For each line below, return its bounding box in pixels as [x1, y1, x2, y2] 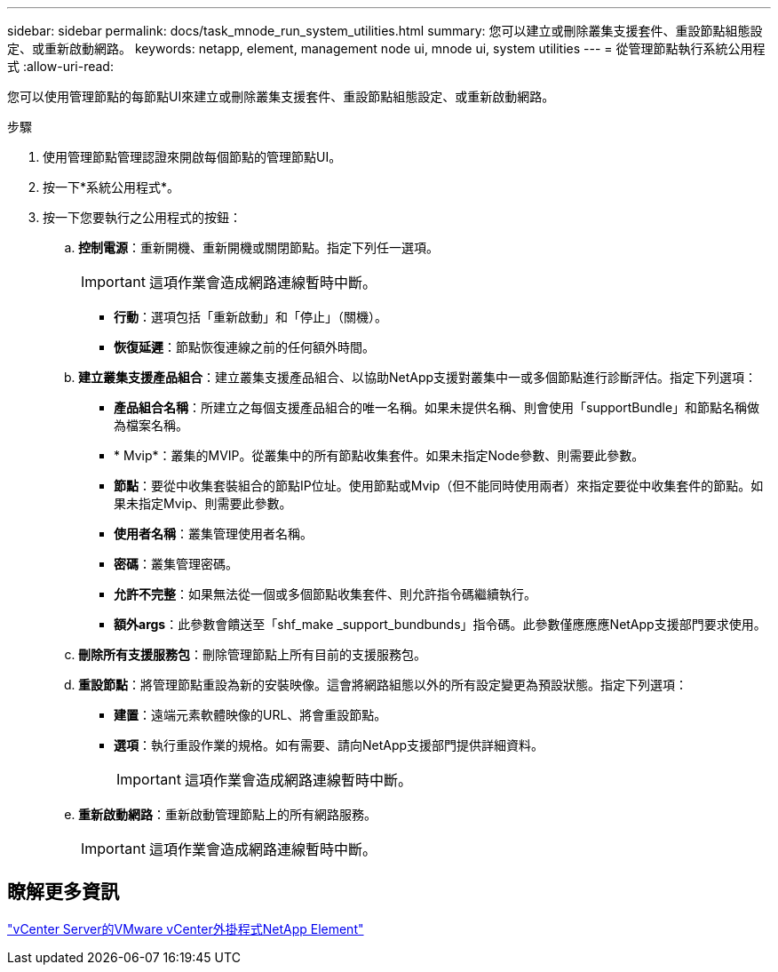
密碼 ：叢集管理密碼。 [114, 556, 238, 571]
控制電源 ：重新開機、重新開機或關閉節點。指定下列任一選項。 [78, 240, 439, 255]
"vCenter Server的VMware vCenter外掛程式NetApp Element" [7, 920, 364, 936]
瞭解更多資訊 [7, 880, 119, 904]
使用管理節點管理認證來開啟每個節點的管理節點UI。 [43, 149, 342, 164]
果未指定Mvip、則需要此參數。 [114, 496, 292, 511]
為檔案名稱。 [114, 418, 188, 433]
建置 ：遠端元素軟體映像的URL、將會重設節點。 [114, 707, 387, 722]
